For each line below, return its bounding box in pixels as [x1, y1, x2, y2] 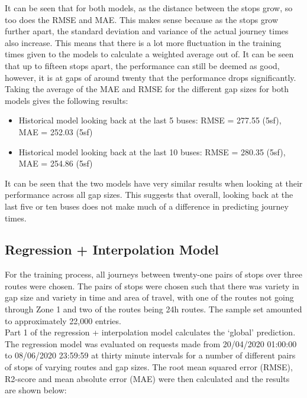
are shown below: [5, 384, 67, 396]
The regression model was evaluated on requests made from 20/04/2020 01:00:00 [5, 337, 297, 350]
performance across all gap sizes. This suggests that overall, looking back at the [5, 188, 293, 201]
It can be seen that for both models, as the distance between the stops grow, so [5, 2, 293, 14]
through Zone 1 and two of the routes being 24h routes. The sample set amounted [5, 303, 302, 315]
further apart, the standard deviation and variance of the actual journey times [5, 25, 289, 37]
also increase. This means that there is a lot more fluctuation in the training [5, 36, 282, 48]
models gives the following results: [5, 94, 128, 106]
